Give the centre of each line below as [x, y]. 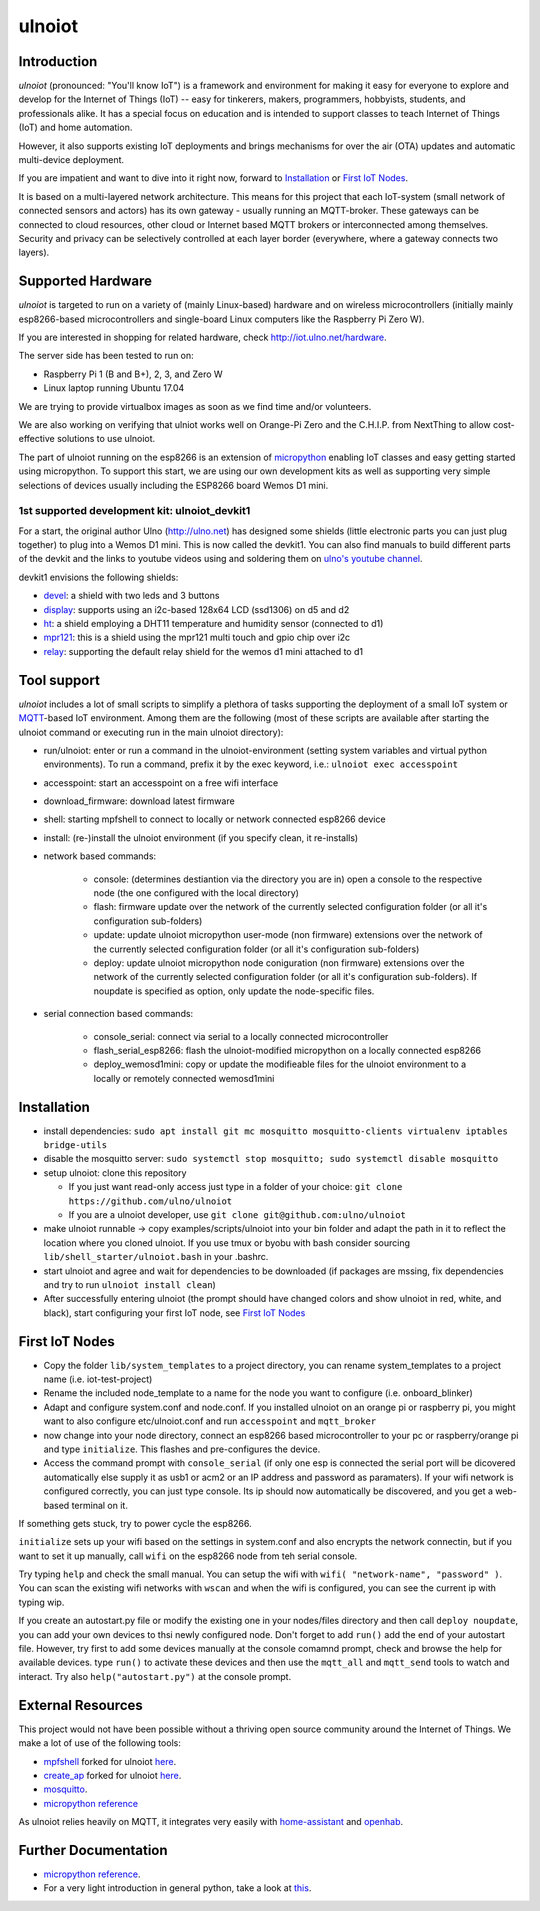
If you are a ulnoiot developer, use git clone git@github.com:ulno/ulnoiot [237, 1214]
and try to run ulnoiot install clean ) [130, 1284]
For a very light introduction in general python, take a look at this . [177, 1888]
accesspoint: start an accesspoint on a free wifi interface [161, 782]
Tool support [59, 680]
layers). [34, 252]
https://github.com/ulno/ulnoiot [150, 1201]
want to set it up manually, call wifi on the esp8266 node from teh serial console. [188, 1556]
